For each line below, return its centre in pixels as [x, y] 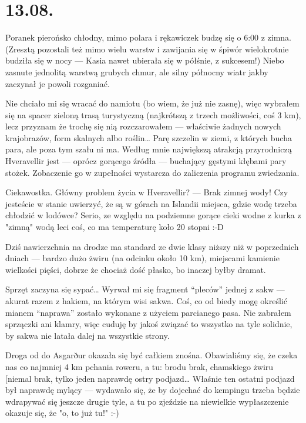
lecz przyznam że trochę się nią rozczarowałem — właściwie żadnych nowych [143, 126]
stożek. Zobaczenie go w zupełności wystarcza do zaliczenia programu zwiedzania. [152, 172]
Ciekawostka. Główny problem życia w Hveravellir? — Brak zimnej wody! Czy [147, 192]
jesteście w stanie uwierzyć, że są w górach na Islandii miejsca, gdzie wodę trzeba [151, 203]
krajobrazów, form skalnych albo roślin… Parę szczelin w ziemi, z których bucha [149, 137]
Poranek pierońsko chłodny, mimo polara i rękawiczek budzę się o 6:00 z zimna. [149, 37]
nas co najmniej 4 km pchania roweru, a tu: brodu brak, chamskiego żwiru [139, 366]
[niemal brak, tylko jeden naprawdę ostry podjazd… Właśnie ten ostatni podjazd [150, 378]
